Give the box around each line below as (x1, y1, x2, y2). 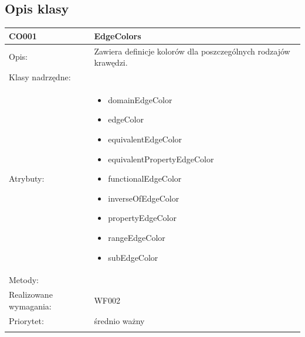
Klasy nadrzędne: (9, 70, 71, 83)
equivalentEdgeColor (108, 133, 182, 145)
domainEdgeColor (108, 93, 172, 105)
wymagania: (9, 299, 52, 312)
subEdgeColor (108, 251, 158, 263)
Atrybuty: (9, 172, 45, 185)
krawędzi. (94, 56, 128, 69)
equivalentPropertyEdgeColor (108, 152, 214, 165)
